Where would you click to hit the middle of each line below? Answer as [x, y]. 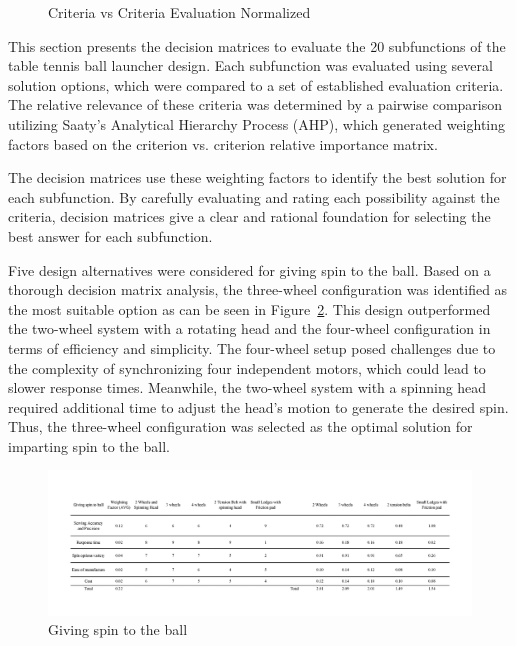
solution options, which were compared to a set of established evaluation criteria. [256, 84]
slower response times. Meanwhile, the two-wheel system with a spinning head [247, 387]
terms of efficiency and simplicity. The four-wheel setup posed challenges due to [252, 347]
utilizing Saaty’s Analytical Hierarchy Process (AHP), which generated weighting [257, 123]
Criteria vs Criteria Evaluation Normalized [179, 12]
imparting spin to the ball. [89, 445]
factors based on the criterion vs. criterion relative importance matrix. [223, 143]
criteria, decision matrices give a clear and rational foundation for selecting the [249, 216]
